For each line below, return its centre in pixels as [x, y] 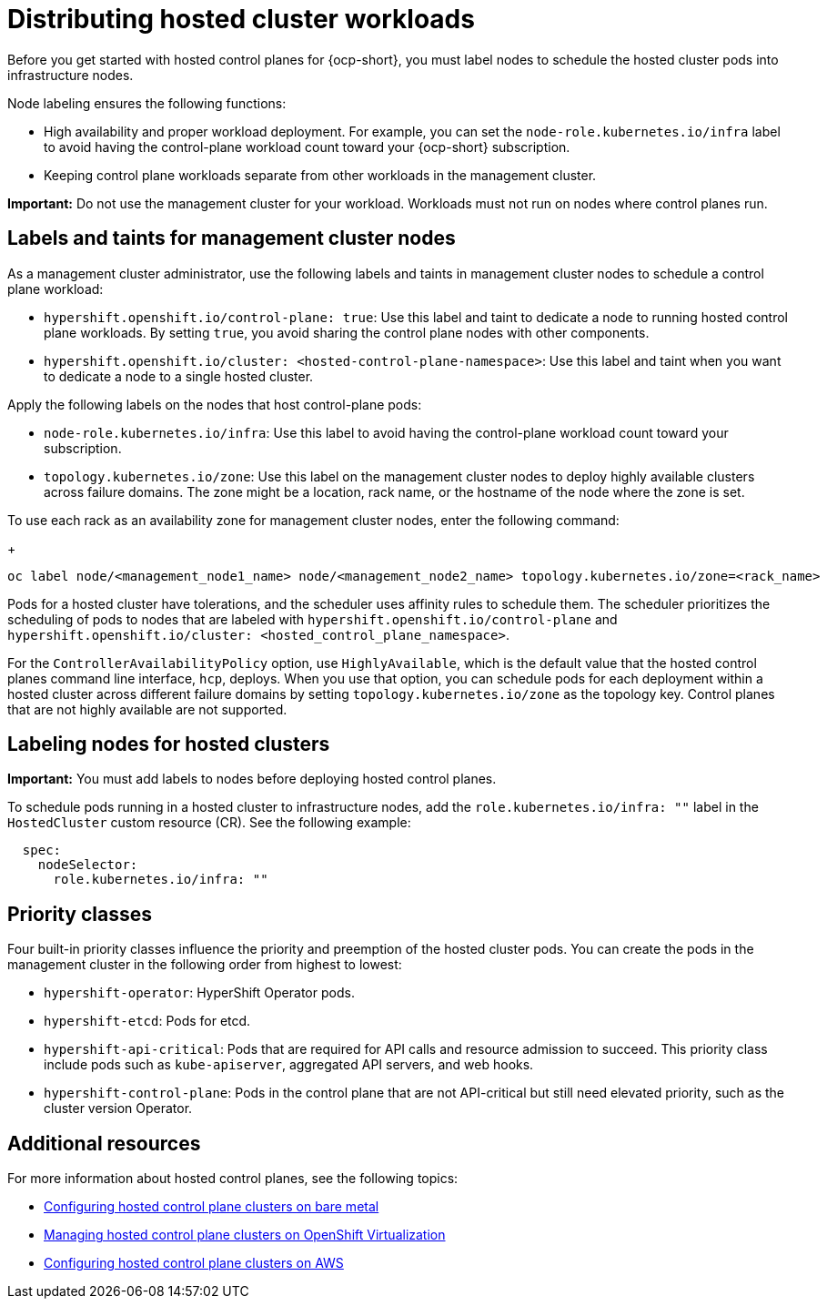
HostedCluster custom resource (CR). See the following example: [209, 823]
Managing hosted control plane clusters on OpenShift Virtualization [245, 1235]
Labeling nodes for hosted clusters [169, 744]
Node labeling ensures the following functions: [147, 103]
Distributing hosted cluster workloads [241, 19]
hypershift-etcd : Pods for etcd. [147, 1021]
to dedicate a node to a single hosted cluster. [179, 376]
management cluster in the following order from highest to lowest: [205, 965]
